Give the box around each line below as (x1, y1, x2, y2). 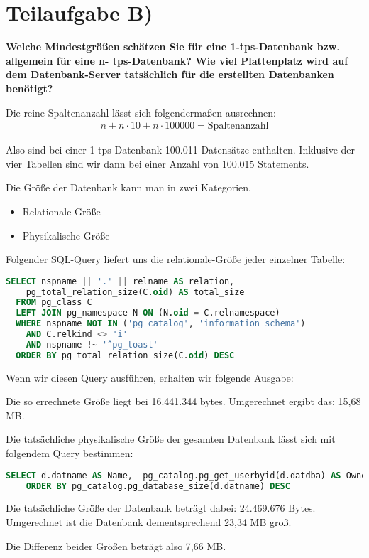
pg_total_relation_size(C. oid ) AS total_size (26, 286, 245, 297)
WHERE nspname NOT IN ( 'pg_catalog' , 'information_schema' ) (16, 318, 306, 329)
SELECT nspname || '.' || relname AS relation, (6, 276, 235, 286)
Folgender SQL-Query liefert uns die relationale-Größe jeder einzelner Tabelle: (6, 252, 346, 267)
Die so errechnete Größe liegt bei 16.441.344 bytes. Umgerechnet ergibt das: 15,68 (6, 394, 361, 409)
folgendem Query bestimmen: (6, 446, 133, 461)
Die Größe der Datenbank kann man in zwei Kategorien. (6, 180, 251, 195)
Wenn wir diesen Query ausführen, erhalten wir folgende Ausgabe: (6, 370, 294, 385)
